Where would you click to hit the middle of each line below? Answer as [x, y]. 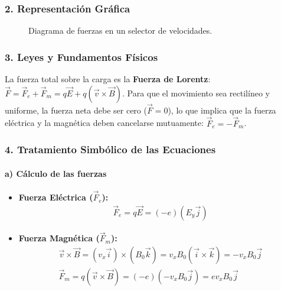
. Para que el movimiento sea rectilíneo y [196, 93]
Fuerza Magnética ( [59, 238]
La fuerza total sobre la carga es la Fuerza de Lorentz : [108, 79]
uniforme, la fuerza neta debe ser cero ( [76, 110]
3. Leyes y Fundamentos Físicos [81, 56]
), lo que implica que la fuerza [222, 110]
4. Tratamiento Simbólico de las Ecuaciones [110, 149]
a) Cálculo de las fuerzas [56, 173]
